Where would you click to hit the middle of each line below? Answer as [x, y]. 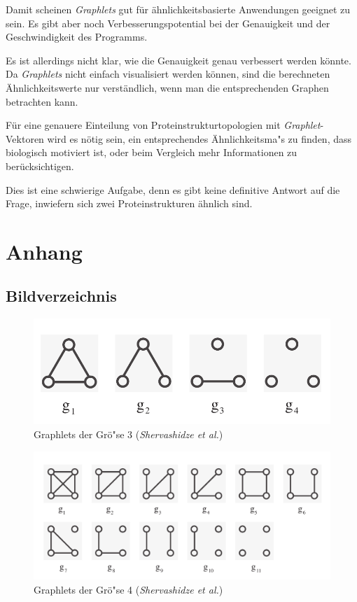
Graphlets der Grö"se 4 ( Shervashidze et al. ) [128, 589]
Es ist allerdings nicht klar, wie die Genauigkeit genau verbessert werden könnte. [178, 60]
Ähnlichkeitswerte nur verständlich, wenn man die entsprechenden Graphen [167, 87]
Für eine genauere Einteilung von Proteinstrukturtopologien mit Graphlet [163, 125]
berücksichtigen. [40, 166]
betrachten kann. [42, 101]
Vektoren [25, 138]
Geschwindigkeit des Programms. [77, 37]
